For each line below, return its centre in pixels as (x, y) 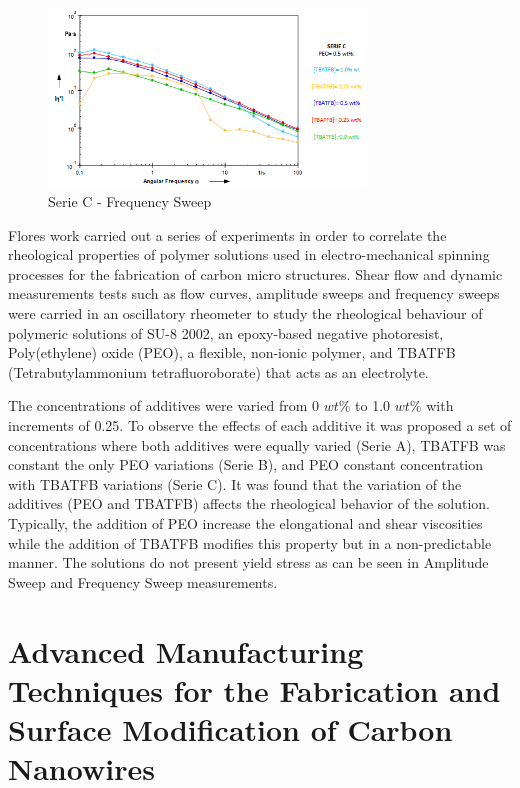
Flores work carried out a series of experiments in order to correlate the (227, 234)
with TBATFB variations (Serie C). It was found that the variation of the (235, 483)
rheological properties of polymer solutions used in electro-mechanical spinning (249, 254)
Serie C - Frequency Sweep (130, 201)
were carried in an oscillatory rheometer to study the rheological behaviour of (245, 313)
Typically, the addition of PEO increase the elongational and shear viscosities (245, 522)
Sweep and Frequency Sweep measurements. (143, 581)
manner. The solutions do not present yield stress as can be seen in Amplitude (248, 562)
